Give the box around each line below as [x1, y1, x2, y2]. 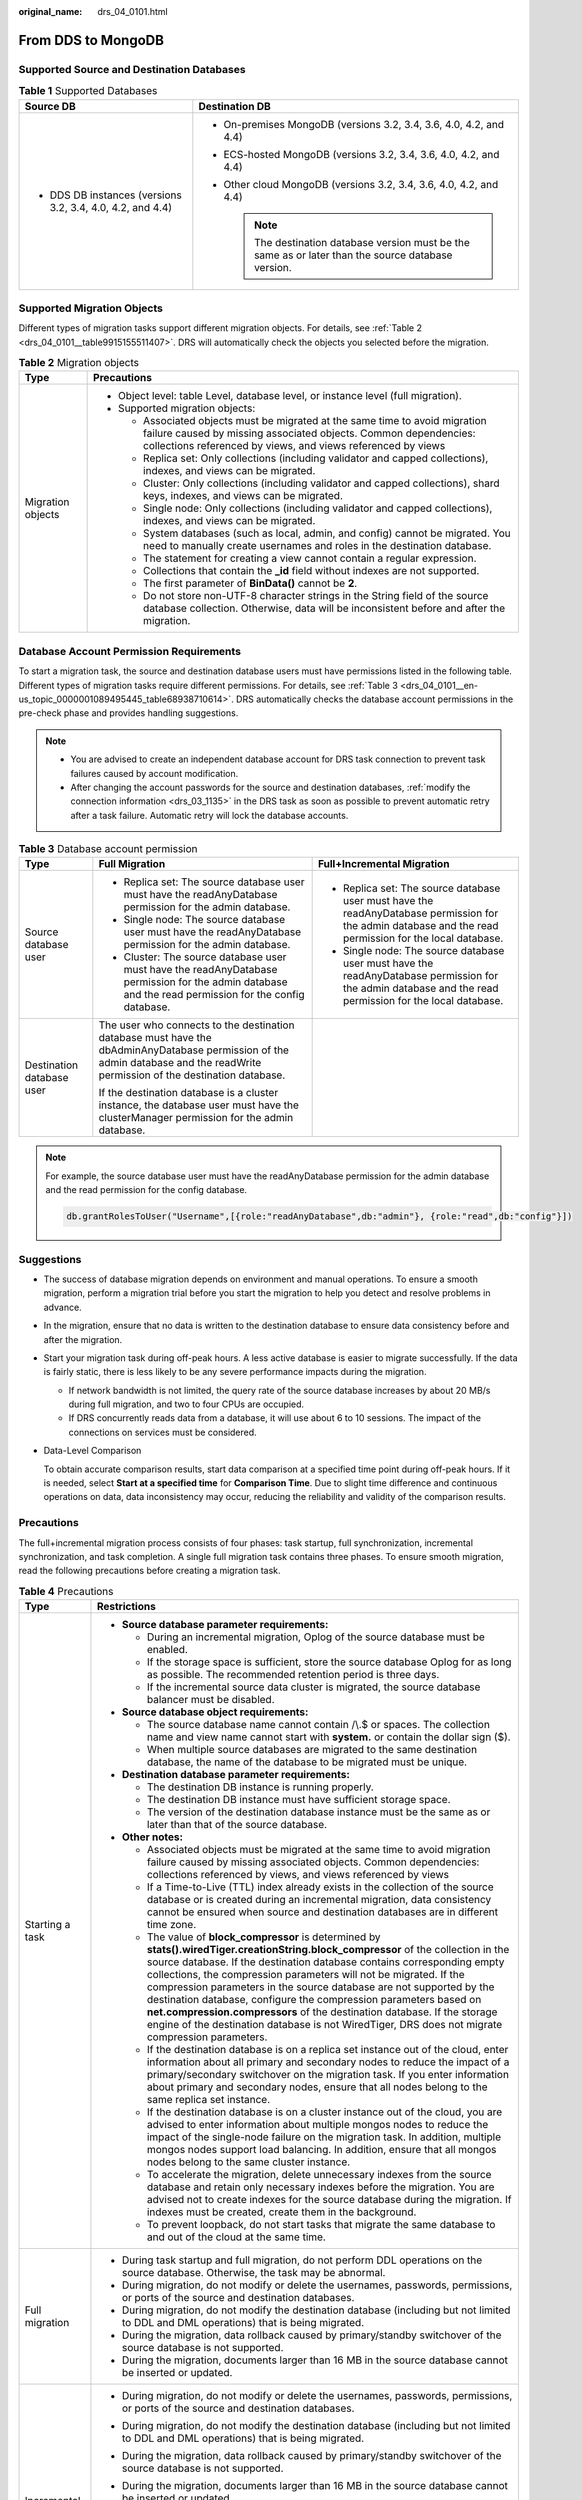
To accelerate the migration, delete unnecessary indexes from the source [146, 2168, 492, 2182]
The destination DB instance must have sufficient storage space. [146, 1793, 451, 1807]
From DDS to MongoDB [18, 31, 165, 49]
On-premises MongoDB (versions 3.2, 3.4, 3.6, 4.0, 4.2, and [223, 117, 505, 131]
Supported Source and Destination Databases [18, 62, 246, 76]
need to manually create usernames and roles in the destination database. [143, 539, 492, 553]
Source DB [24, 99, 76, 113]
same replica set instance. [146, 2093, 270, 2107]
